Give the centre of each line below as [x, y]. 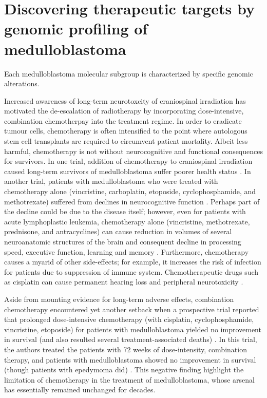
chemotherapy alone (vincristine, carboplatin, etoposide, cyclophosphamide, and [130, 191]
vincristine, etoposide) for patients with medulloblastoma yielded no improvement [133, 329]
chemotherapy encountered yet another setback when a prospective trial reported [132, 309]
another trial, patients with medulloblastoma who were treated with [111, 181]
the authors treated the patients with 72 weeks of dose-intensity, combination [126, 349]
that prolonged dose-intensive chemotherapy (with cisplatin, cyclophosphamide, [129, 319]
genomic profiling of [76, 29]
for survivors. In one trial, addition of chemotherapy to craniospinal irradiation [128, 161]
